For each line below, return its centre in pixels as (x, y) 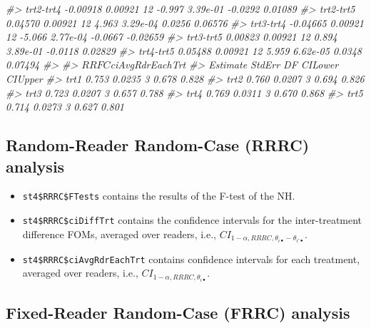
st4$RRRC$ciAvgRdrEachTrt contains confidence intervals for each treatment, (191, 258)
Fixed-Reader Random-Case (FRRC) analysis (178, 312)
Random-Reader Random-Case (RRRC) (158, 145)
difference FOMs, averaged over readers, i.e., (119, 234)
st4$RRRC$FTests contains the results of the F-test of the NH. (159, 196)
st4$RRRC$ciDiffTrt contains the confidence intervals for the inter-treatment (192, 220)
